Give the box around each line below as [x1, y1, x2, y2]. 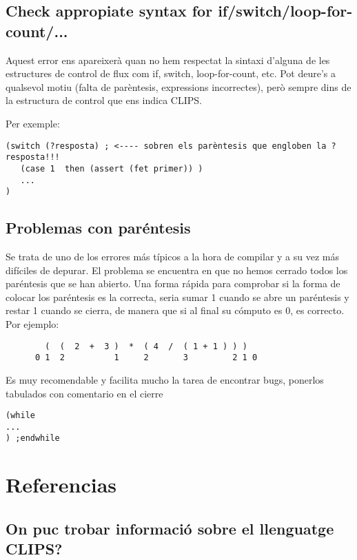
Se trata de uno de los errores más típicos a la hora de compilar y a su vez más [6, 249, 340, 264]
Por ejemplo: [6, 317, 59, 331]
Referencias [6, 470, 117, 499]
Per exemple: [6, 116, 60, 130]
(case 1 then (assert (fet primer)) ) [20, 163, 203, 174]
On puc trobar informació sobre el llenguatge [6, 517, 334, 539]
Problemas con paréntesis [6, 217, 191, 238]
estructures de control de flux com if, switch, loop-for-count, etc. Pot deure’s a [6, 66, 336, 81]
